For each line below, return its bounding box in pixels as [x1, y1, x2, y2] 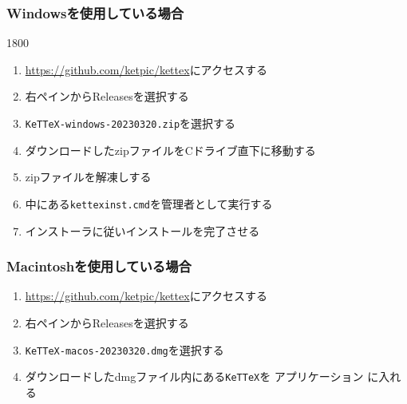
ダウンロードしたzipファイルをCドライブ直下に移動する [25, 141, 316, 158]
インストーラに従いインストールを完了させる [25, 222, 260, 239]
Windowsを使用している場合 [6, 2, 184, 22]
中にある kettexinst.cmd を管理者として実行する [25, 195, 273, 212]
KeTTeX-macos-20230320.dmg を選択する [25, 341, 224, 358]
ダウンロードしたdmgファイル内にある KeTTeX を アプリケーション [25, 368, 364, 385]
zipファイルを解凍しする [25, 168, 152, 185]
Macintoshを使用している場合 [6, 256, 192, 276]
